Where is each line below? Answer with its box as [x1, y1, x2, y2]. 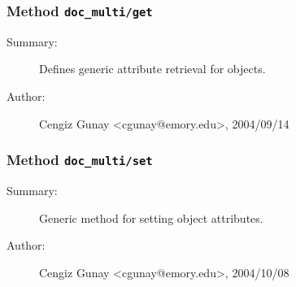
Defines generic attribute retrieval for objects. [39, 60, 266, 77]
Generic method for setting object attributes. [39, 209, 263, 226]
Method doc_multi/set [7, 150, 153, 170]
